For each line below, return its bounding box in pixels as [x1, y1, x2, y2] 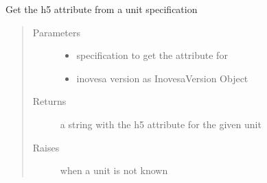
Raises [32, 140, 60, 154]
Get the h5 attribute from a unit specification [5, 2, 198, 16]
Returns [32, 94, 67, 108]
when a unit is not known [60, 163, 168, 178]
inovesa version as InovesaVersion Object [76, 71, 248, 85]
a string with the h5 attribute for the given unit [60, 117, 262, 131]
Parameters [32, 25, 80, 39]
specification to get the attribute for [76, 48, 228, 62]
